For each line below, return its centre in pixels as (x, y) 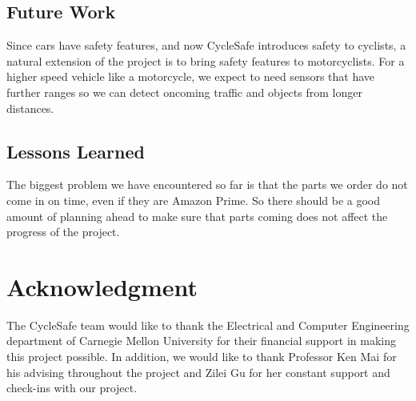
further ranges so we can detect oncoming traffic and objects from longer (184, 92)
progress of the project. (63, 232)
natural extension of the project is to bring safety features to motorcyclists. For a (206, 60)
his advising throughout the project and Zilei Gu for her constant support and (198, 372)
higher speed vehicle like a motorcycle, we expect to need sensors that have (191, 76)
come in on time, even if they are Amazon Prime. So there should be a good (194, 200)
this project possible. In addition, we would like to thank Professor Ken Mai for (202, 357)
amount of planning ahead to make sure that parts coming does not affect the (197, 216)
